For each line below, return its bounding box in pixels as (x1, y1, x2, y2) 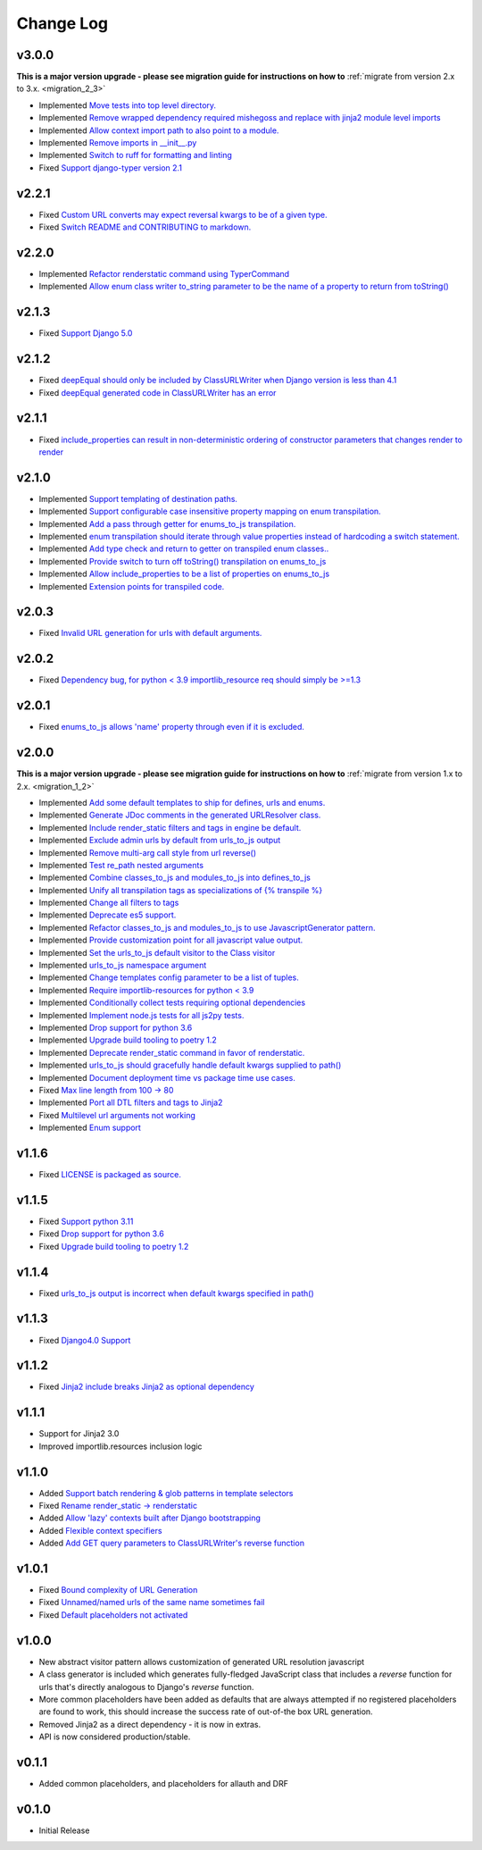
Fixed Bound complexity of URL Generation (38, 1585, 198, 1595)
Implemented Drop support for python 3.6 (38, 1022, 193, 1033)
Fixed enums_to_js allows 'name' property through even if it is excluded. (38, 722, 305, 732)
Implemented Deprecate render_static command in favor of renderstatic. (38, 1047, 305, 1058)
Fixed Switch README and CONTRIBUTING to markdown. (38, 222, 252, 232)
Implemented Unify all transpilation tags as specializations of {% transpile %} (38, 884, 323, 895)
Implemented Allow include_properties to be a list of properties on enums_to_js (38, 568, 330, 580)
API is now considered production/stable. (38, 1731, 191, 1742)
